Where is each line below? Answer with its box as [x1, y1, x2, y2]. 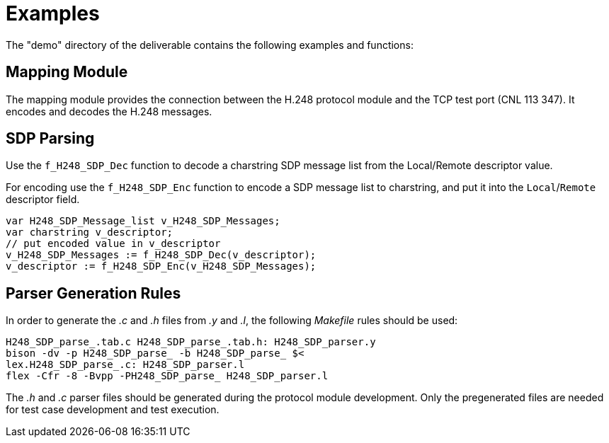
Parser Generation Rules [6, 284, 181, 302]
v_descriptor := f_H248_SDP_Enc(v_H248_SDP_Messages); [6, 260, 317, 272]
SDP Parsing [6, 130, 95, 148]
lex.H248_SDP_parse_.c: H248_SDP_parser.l [6, 359, 245, 371]
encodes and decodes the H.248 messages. [6, 105, 212, 117]
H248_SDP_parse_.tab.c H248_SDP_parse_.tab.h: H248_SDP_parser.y [6, 336, 376, 348]
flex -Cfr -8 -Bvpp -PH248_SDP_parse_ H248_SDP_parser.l [6, 370, 329, 382]
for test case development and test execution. [6, 403, 220, 416]
